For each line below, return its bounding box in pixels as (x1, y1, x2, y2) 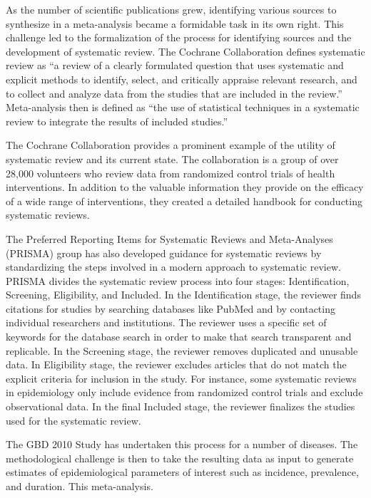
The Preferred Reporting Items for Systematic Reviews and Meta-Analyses (6, 231, 333, 246)
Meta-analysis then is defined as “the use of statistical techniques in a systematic (6, 100, 360, 115)
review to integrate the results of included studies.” (6, 113, 228, 128)
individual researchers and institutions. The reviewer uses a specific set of (6, 315, 327, 330)
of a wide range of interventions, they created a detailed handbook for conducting (6, 193, 362, 208)
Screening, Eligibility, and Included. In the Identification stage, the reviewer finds (6, 287, 361, 302)
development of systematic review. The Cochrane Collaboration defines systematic (6, 43, 365, 58)
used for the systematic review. (6, 413, 141, 427)
